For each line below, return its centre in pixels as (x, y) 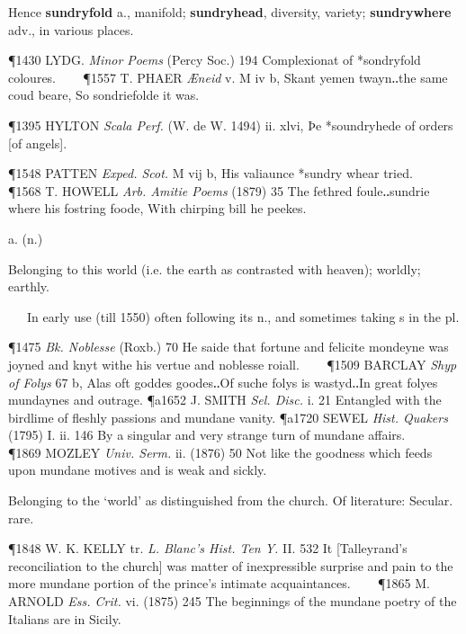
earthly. (29, 286)
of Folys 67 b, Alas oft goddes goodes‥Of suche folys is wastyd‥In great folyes (223, 382)
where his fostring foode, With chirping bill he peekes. (157, 208)
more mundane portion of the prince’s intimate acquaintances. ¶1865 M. (219, 583)
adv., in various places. (71, 29)
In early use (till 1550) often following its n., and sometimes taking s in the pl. (243, 316)
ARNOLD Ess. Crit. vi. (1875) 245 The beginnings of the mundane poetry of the (233, 601)
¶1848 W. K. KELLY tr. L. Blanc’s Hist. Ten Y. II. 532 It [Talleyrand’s (208, 548)
